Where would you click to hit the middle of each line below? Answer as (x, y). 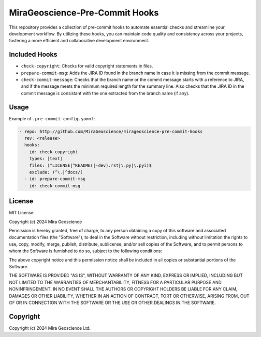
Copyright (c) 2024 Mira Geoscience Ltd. (50, 328)
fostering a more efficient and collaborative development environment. (79, 41)
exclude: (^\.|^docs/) (56, 172)
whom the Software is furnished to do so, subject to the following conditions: (86, 251)
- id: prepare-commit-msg (55, 179)
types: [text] (46, 159)
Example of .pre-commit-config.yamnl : (52, 118)
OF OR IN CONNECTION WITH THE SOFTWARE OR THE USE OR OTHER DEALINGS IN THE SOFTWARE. (112, 303)
